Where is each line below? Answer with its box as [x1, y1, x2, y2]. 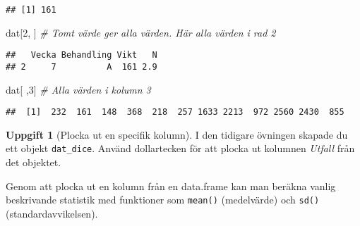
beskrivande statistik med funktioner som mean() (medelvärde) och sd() [6, 192, 320, 207]
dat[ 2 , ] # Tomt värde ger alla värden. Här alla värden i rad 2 [6, 25, 276, 39]
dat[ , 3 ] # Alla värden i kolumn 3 [6, 82, 151, 96]
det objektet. [6, 155, 61, 170]
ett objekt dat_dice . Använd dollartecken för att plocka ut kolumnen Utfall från [6, 141, 355, 156]
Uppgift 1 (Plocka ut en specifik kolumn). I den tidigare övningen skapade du [6, 127, 348, 142]
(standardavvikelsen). [6, 206, 98, 220]
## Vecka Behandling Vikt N [6, 50, 157, 61]
